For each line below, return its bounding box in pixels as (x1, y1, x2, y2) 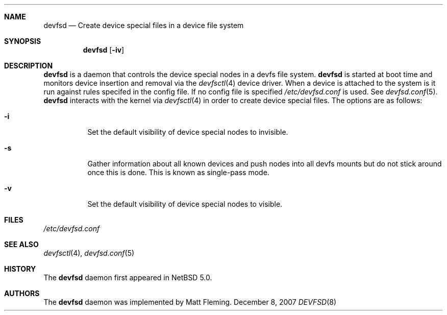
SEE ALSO (4, 240, 39, 249)
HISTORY (4, 264, 36, 273)
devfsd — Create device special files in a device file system (43, 21, 244, 30)
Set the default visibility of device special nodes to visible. (87, 200, 283, 208)
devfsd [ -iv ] (83, 45, 125, 54)
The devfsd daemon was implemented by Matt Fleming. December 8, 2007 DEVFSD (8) (43, 298, 337, 306)
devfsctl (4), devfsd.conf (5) (43, 249, 135, 257)
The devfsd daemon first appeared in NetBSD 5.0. (43, 273, 212, 282)
